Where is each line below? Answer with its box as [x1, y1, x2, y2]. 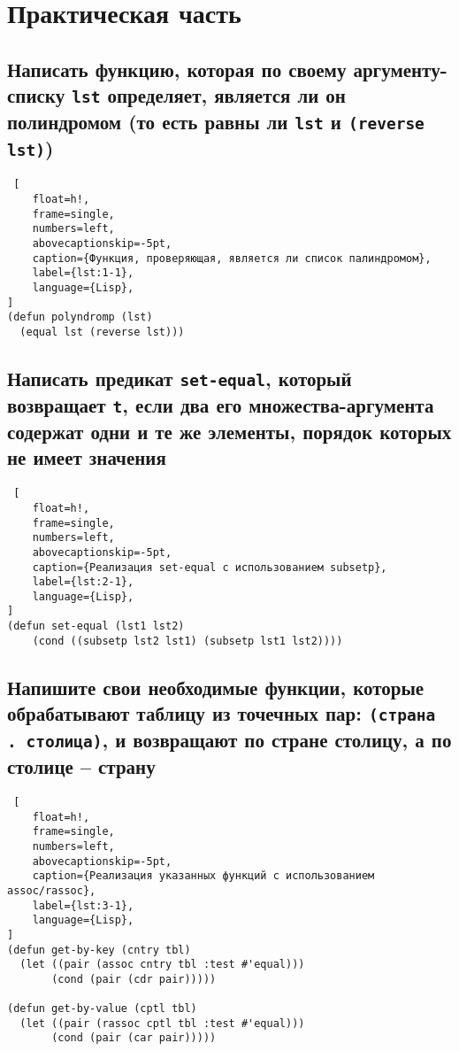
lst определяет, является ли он [72, 81, 346, 109]
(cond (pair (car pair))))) [51, 1032, 217, 1045]
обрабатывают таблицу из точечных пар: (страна [7, 699, 436, 727]
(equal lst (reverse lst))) [19, 326, 185, 339]
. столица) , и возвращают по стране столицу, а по [7, 726, 452, 753]
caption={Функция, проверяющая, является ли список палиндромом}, [32, 251, 432, 265]
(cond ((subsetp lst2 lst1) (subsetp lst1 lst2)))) [32, 634, 343, 647]
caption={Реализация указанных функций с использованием [32, 869, 375, 883]
